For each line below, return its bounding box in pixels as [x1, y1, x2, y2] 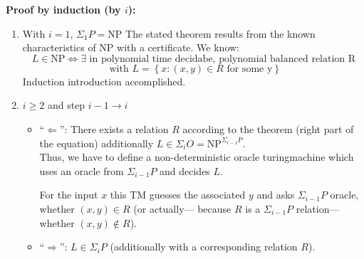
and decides [160, 163, 210, 178]
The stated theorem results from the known [125, 26, 316, 41]
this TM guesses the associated [110, 187, 246, 202]
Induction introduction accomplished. [22, 73, 186, 88]
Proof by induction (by [6, 2, 121, 16]
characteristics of [22, 40, 96, 55]
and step [47, 97, 85, 112]
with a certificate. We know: [117, 40, 239, 55]
